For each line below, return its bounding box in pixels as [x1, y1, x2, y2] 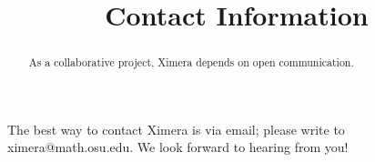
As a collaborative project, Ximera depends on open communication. [28, 55, 354, 70]
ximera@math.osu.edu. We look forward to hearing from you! [7, 137, 349, 157]
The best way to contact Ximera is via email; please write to [7, 119, 345, 138]
